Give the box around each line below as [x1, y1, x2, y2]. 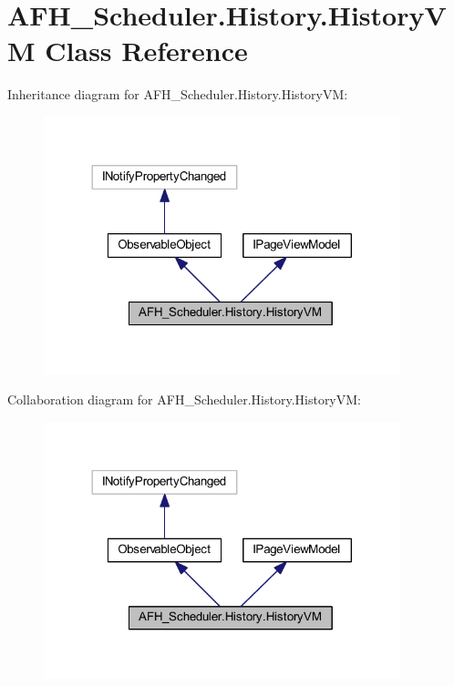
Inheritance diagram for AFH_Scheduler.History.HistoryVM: [7, 85, 348, 104]
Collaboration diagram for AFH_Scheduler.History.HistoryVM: [7, 390, 361, 409]
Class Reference [45, 32, 248, 69]
